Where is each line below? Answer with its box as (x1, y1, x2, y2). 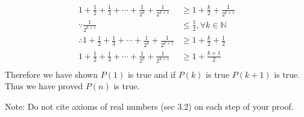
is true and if (127, 68, 176, 80)
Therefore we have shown (5, 68, 98, 80)
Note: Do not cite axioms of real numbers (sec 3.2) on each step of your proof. (5, 100, 294, 112)
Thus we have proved (5, 80, 83, 92)
